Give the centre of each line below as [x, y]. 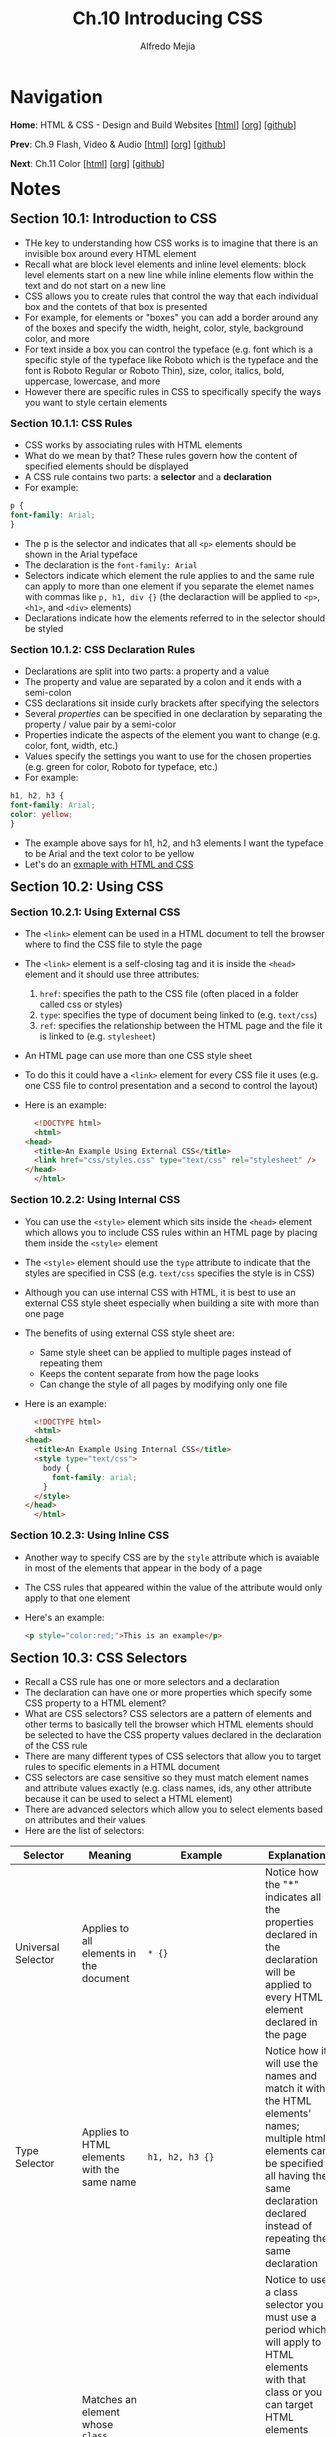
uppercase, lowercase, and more [92, 381]
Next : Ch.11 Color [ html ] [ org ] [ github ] [87, 163]
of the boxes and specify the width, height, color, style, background [164, 328]
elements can [296, 2151]
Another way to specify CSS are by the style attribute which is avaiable [172, 1557]
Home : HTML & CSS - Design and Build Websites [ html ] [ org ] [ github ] [153, 124]
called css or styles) [81, 1004]
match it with [295, 2089]
